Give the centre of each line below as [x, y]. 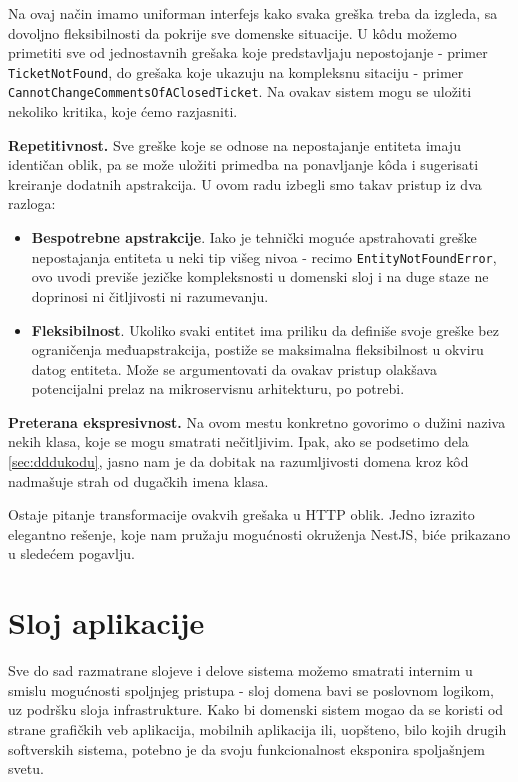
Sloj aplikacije [106, 622]
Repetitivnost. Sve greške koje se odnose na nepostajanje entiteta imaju [234, 144]
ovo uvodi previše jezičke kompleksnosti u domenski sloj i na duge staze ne [260, 276]
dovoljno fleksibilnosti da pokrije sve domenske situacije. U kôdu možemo [232, 32]
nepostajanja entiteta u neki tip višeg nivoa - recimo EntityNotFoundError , [264, 256]
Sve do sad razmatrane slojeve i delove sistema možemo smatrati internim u [240, 670]
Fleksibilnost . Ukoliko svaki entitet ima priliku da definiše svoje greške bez [265, 329]
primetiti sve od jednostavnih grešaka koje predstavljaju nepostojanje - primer [248, 52]
